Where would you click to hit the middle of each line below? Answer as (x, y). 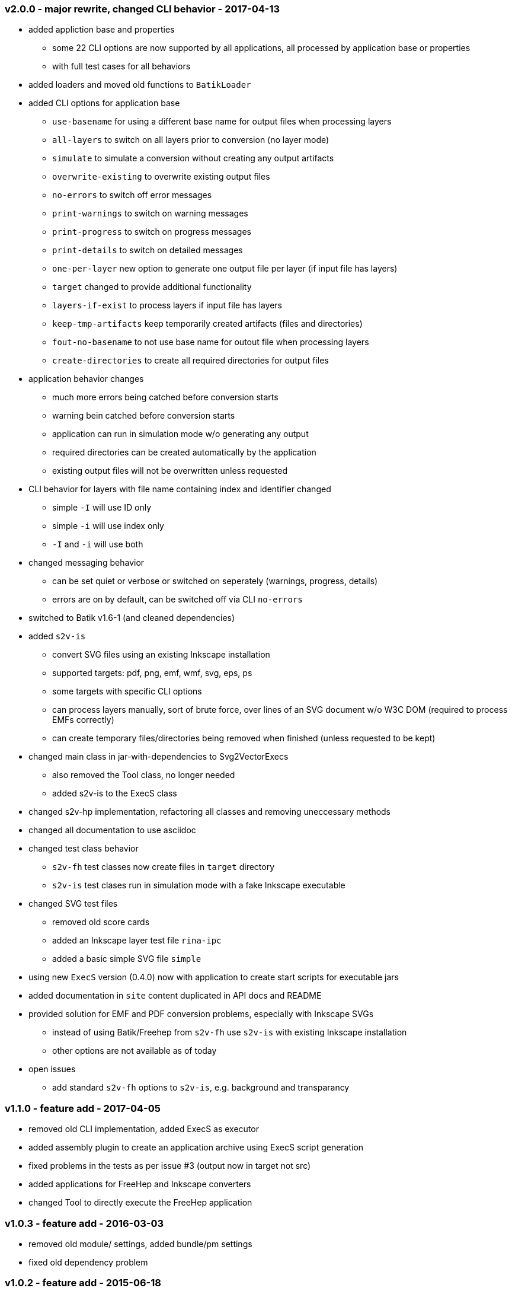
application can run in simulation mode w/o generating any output (180, 434)
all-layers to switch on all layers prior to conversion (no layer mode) (191, 140)
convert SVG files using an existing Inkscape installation (161, 655)
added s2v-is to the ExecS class (115, 793)
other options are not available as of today (135, 1051)
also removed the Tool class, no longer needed (144, 775)
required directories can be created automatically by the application (184, 452)
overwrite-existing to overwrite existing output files (161, 177)
